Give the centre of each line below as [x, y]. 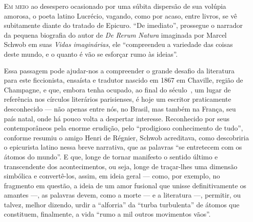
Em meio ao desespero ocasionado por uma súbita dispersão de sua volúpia [115, 6]
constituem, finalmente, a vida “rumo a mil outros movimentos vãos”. [107, 214]
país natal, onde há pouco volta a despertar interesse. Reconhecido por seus [117, 118]
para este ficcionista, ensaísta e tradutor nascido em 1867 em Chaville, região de [124, 80]
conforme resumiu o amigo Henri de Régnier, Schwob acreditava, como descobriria [126, 137]
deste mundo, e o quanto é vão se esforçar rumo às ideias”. [91, 54]
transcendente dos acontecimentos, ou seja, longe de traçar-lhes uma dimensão [121, 166]
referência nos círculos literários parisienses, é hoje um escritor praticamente [117, 99]
